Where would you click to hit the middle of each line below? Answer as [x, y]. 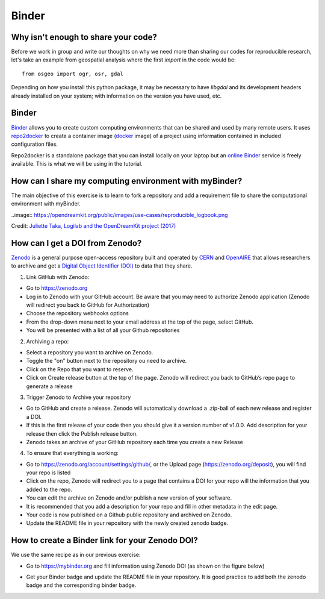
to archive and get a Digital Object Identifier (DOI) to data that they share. [102, 266]
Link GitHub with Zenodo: [58, 277]
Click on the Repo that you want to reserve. [80, 369]
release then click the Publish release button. [82, 433]
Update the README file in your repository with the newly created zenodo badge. [127, 523]
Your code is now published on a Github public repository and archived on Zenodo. [129, 515]
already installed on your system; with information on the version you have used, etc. [116, 96]
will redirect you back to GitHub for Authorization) [88, 305]
